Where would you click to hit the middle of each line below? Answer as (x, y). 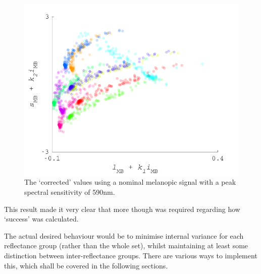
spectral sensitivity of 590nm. (70, 192)
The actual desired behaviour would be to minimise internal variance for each (124, 235)
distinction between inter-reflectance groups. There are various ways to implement (131, 256)
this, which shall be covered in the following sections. (86, 265)
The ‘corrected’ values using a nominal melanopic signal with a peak (130, 182)
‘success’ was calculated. (41, 219)
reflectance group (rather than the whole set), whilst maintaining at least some (126, 245)
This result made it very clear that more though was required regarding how (122, 209)
